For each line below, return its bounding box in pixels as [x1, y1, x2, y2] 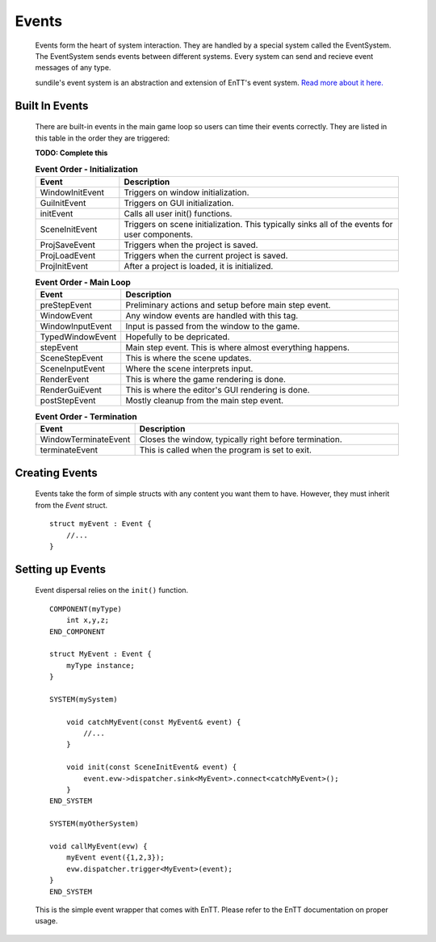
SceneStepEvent [40, 352, 104, 364]
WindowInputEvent [40, 321, 112, 332]
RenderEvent [40, 374, 90, 385]
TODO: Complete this [35, 148, 108, 158]
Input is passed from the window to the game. [125, 321, 300, 332]
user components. [124, 229, 194, 240]
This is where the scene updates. [125, 352, 252, 364]
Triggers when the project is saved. [124, 239, 258, 250]
